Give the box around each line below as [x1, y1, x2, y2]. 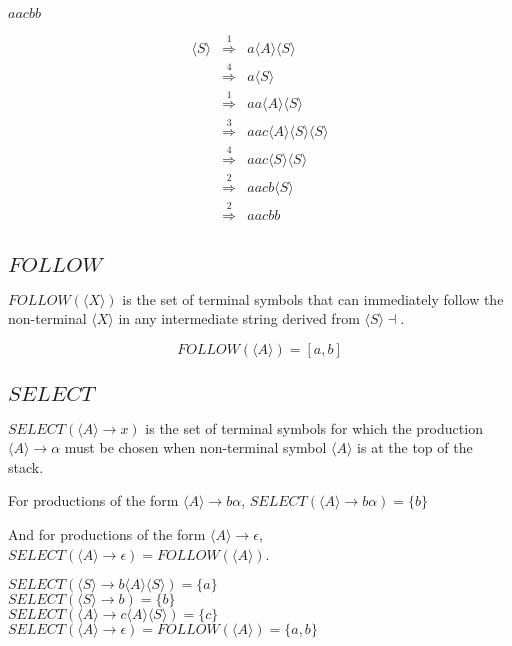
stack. [8, 456, 44, 477]
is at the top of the [357, 437, 473, 458]
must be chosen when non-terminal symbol [64, 437, 327, 458]
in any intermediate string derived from [118, 308, 360, 329]
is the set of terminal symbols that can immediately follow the [122, 288, 504, 309]
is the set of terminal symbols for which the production [145, 417, 483, 438]
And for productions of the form [8, 524, 206, 545]
